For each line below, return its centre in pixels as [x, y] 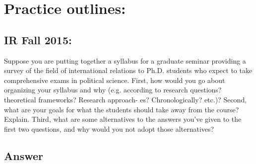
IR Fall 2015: [38, 40]
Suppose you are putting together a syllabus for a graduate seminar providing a [125, 60]
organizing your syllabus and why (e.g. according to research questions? [113, 90]
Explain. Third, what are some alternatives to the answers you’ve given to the [123, 119]
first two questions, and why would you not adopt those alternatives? [109, 128]
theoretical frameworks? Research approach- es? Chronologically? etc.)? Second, [126, 99]
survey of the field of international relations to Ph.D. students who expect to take [128, 70]
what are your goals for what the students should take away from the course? [122, 109]
